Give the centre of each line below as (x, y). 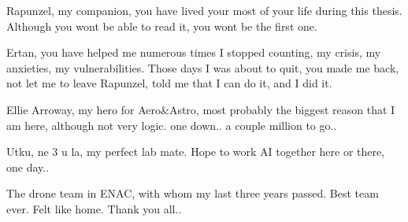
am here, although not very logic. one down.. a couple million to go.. (172, 125)
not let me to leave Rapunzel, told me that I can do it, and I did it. (169, 83)
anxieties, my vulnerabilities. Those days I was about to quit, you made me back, (203, 67)
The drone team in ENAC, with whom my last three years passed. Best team (193, 193)
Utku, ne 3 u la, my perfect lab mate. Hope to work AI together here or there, (196, 152)
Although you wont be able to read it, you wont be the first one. (162, 26)
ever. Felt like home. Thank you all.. (94, 208)
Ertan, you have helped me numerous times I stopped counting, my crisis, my (194, 52)
